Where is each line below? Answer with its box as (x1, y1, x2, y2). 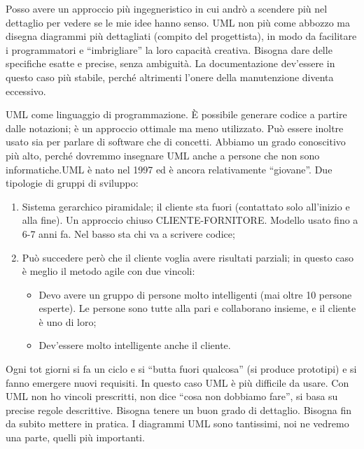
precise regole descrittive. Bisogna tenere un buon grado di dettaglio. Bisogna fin (6, 402, 352, 417)
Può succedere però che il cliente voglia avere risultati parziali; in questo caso (22, 250, 353, 264)
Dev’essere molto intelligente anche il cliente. (38, 338, 231, 352)
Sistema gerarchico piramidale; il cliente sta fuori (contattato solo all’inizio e (22, 199, 350, 213)
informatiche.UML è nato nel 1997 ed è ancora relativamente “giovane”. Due (6, 162, 332, 176)
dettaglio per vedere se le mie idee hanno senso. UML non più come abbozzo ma (6, 15, 350, 29)
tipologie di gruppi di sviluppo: (6, 176, 139, 190)
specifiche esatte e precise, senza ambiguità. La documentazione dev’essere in (6, 56, 335, 71)
